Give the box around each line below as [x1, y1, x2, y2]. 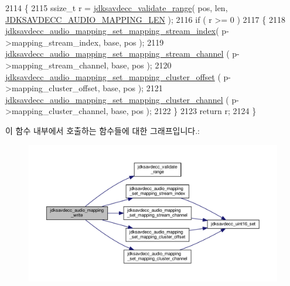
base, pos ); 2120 [111, 58, 172, 71]
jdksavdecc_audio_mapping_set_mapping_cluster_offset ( [5, 70, 221, 82]
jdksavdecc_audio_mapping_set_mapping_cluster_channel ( [5, 93, 229, 105]
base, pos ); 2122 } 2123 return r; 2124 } [111, 105, 257, 117]
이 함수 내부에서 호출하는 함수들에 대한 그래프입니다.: [5, 124, 200, 136]
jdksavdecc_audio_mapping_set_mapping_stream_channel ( [5, 47, 230, 60]
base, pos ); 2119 [103, 36, 164, 48]
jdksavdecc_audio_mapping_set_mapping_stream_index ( [5, 25, 219, 37]
